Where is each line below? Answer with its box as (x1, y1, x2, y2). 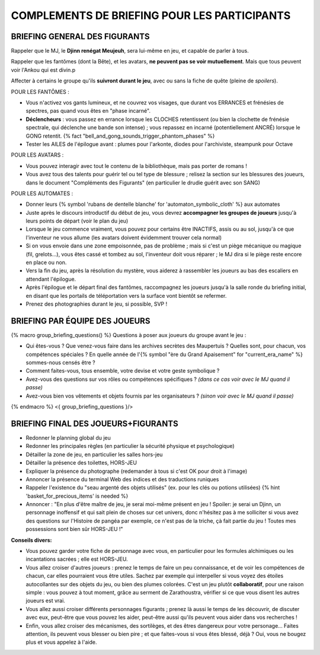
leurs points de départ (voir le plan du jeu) (25, 217, 129, 225)
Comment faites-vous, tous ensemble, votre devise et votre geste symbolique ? (25, 367, 220, 374)
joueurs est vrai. (25, 597, 65, 605)
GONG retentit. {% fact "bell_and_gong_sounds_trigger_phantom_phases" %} (25, 132, 215, 139)
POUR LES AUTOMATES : (11, 190, 73, 197)
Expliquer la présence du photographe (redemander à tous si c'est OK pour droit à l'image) (25, 468, 248, 475)
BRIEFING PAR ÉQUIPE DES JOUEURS (11, 316, 151, 326)
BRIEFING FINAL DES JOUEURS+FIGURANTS (11, 418, 178, 428)
